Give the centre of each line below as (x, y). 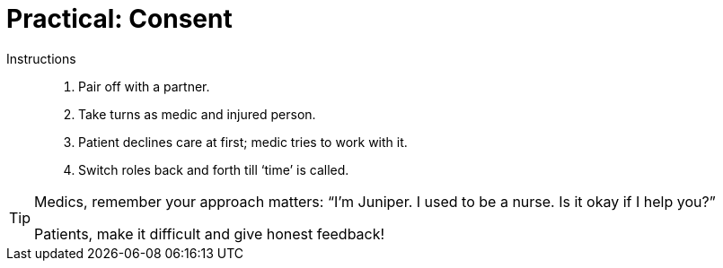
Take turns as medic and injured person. (197, 114)
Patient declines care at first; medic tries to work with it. (243, 142)
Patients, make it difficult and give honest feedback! (210, 233)
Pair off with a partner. (144, 86)
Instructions (41, 58)
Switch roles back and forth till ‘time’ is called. (214, 169)
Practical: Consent (119, 19)
